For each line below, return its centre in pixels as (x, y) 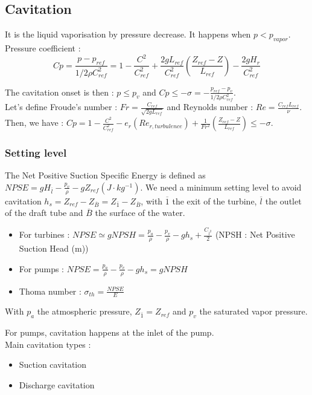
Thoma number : (50, 291)
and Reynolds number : (210, 107)
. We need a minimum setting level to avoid (221, 187)
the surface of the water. (140, 213)
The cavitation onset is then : (59, 92)
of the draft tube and (44, 213)
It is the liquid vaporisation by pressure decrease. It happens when (128, 34)
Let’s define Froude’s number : (61, 107)
